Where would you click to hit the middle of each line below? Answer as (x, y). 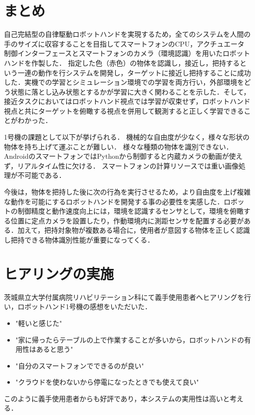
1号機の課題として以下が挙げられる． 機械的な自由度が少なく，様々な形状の (127, 137)
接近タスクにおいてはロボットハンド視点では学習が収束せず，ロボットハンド (127, 101)
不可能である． (41, 175)
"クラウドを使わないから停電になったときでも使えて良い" (107, 382)
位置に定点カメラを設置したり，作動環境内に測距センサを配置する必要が (127, 220)
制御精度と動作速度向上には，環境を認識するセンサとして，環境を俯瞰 (130, 211)
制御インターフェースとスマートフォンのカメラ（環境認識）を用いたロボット (127, 53)
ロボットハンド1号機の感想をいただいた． (84, 306)
